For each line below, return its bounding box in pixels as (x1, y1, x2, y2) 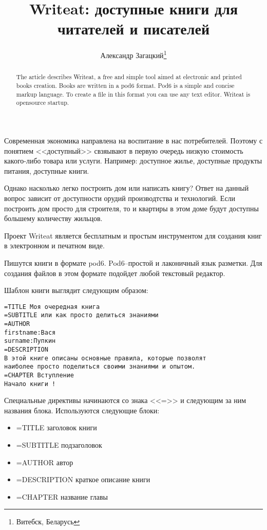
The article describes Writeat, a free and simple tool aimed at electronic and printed (16, 72, 242, 81)
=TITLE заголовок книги (16, 422, 97, 433)
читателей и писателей (57, 18, 210, 39)
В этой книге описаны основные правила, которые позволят (4, 354, 206, 362)
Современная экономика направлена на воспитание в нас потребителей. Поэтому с (4, 135, 263, 145)
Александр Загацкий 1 (100, 48, 167, 60)
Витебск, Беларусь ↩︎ (16, 516, 80, 527)
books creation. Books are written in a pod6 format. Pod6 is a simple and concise (16, 81, 235, 90)
